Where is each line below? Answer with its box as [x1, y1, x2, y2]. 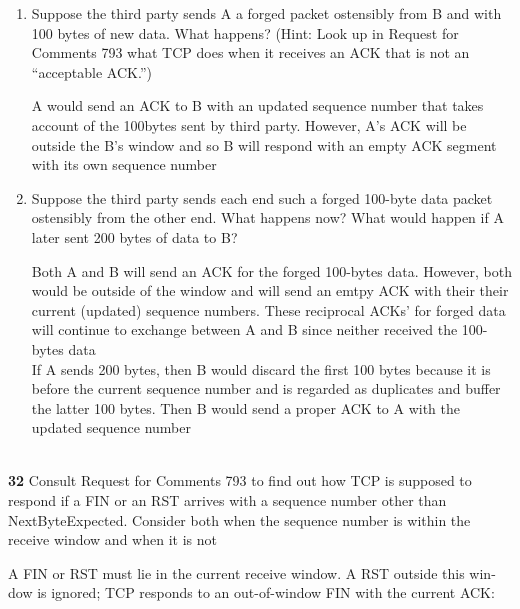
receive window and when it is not [8, 529, 217, 550]
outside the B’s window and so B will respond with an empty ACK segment [31, 134, 497, 155]
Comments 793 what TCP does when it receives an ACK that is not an [31, 42, 470, 63]
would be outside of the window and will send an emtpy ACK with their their [31, 280, 509, 301]
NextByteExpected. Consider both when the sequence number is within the [8, 509, 471, 530]
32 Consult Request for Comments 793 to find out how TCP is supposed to [8, 470, 472, 491]
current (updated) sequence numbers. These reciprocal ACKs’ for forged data [31, 299, 506, 320]
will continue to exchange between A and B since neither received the [31, 319, 458, 340]
